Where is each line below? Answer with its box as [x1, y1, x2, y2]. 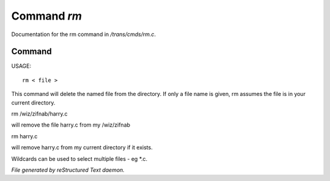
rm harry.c [11, 132, 38, 140]
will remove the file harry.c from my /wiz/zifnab [11, 121, 131, 128]
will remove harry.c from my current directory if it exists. [11, 144, 153, 151]
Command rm [11, 9, 82, 23]
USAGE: [11, 62, 32, 70]
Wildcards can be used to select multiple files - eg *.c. [11, 155, 148, 162]
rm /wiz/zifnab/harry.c [11, 110, 68, 117]
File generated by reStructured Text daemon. [11, 166, 125, 174]
